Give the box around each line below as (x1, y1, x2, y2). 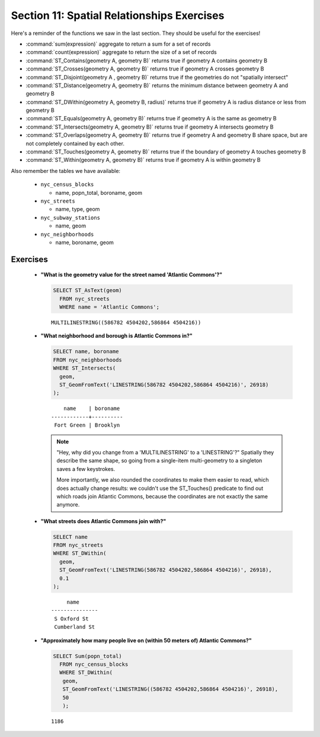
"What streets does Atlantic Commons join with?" (40, 517, 167, 524)
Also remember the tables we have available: (11, 167, 121, 174)
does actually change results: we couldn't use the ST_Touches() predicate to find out (56, 485, 264, 492)
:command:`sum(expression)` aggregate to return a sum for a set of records (25, 40, 211, 47)
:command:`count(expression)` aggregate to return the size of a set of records (25, 49, 217, 56)
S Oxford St (54, 615, 89, 622)
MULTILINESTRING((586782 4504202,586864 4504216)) (51, 319, 201, 326)
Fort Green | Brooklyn (54, 422, 120, 429)
